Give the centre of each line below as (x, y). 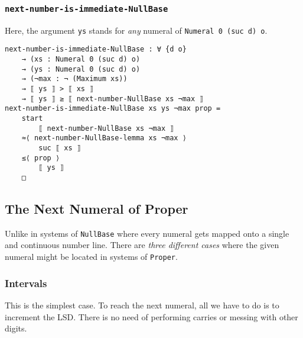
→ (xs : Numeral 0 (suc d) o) (81, 59)
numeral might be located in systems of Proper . (91, 257)
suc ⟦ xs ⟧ (60, 148)
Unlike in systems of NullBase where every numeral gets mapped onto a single (147, 233)
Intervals (26, 283)
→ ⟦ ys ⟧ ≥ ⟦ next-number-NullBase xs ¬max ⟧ (113, 99)
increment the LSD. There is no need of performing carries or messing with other (151, 316)
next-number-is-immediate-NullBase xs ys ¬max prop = (113, 109)
